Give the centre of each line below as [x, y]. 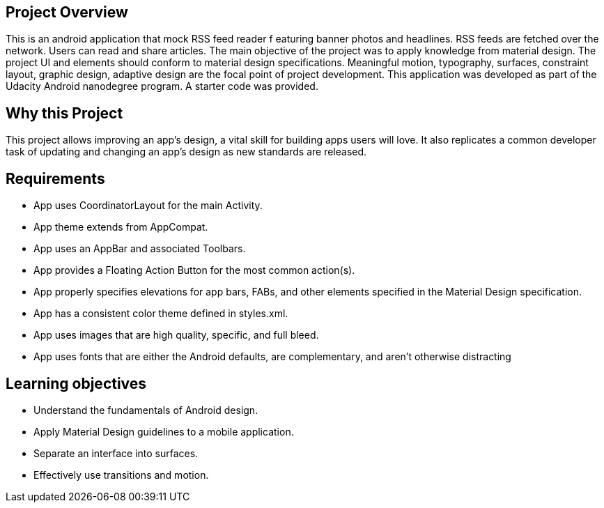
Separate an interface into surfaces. [116, 453]
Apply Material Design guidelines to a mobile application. [164, 431]
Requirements [55, 178]
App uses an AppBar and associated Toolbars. [140, 249]
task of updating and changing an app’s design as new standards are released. [186, 152]
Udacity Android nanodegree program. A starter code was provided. [162, 86]
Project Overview [67, 12]
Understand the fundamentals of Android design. [146, 410]
